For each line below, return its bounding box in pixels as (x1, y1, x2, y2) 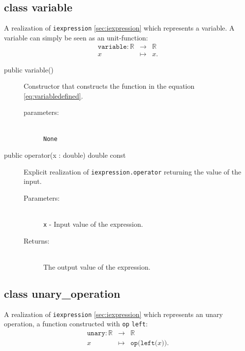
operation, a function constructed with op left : (4, 318, 148, 329)
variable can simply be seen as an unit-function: (4, 32, 148, 42)
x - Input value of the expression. (43, 219, 143, 229)
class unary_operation (4, 286, 121, 301)
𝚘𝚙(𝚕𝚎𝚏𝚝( (130, 340, 158, 347)
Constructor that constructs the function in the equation (24, 81, 195, 91)
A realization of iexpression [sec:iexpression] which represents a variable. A (4, 23, 235, 33)
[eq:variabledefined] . (24, 90, 83, 101)
